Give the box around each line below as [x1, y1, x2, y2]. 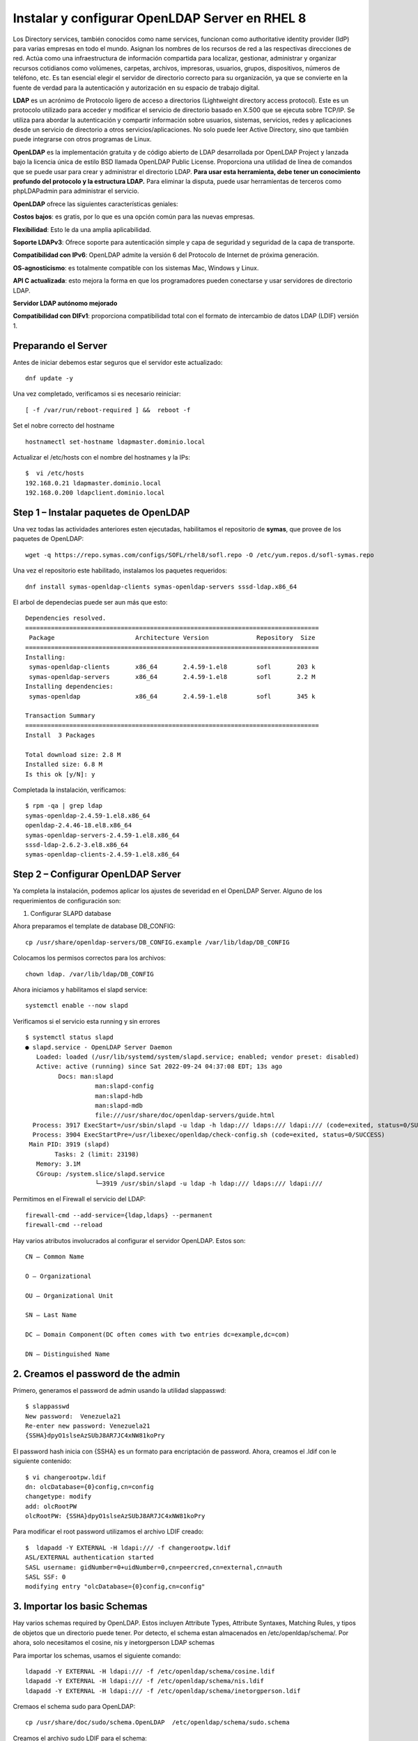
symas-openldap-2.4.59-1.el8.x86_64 [25, 811, 150, 820]
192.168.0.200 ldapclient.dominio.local [25, 489, 165, 497]
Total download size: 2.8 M [25, 751, 121, 758]
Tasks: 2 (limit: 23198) [54, 1150, 139, 1158]
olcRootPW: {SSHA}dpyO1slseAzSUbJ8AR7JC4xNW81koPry [25, 1512, 206, 1520]
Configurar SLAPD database [30, 909, 111, 918]
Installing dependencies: [25, 682, 114, 691]
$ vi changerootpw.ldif [25, 1473, 107, 1481]
